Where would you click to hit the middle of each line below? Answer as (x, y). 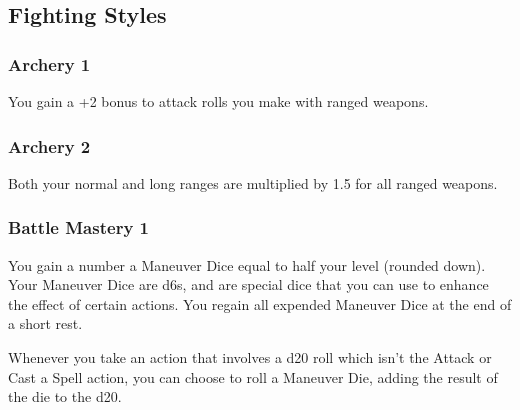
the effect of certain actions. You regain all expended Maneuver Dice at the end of (260, 303)
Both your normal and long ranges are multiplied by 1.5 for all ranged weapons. (253, 182)
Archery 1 (49, 63)
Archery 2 (49, 145)
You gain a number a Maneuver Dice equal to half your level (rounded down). (247, 264)
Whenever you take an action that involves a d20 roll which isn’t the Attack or (250, 357)
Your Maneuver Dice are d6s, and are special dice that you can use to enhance (248, 284)
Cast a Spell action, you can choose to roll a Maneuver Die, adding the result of (253, 376)
